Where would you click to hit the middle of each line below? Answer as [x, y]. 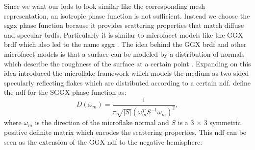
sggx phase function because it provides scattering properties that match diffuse [124, 25]
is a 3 [186, 122]
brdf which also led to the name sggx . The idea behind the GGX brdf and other [125, 44]
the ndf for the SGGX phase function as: [65, 92]
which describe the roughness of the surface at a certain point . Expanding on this [127, 63]
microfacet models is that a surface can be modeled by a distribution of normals [124, 54]
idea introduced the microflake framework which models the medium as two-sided [127, 73]
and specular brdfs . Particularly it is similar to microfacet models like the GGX [124, 34]
